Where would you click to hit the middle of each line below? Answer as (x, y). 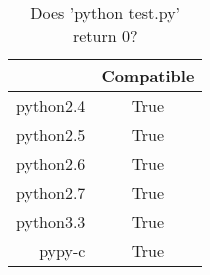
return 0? (105, 35)
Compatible (148, 75)
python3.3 (51, 221)
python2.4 (51, 105)
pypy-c (62, 250)
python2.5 (51, 134)
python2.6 (51, 163)
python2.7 (51, 192)
